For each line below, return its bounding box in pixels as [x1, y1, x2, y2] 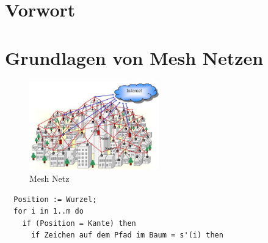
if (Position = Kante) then [22, 219, 136, 228]
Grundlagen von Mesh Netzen [5, 45, 264, 70]
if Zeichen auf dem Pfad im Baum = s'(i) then [31, 231, 223, 240]
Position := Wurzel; [13, 195, 97, 204]
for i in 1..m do [13, 207, 84, 216]
